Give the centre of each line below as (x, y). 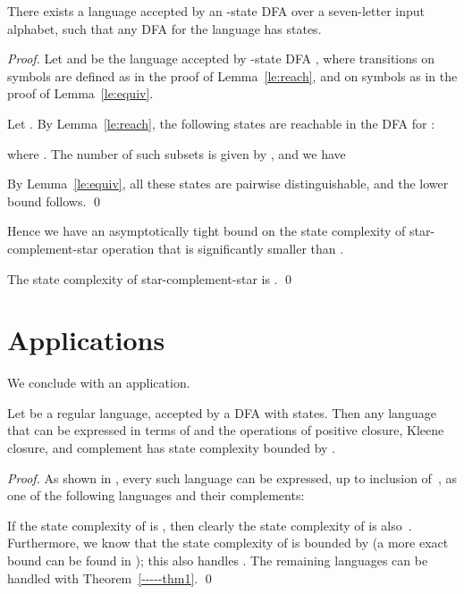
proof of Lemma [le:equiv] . (80, 93)
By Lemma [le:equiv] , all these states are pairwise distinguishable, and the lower (228, 184)
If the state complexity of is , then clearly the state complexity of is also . (210, 525)
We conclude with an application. (99, 383)
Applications (86, 340)
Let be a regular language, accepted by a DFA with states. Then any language (222, 412)
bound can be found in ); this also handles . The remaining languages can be (218, 560)
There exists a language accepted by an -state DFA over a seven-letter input (216, 11)
